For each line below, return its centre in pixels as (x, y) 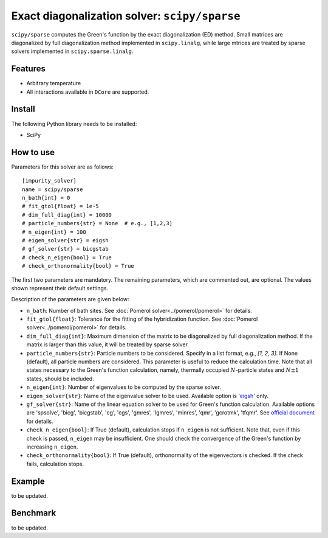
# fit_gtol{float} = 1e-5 (61, 206)
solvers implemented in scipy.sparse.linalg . (72, 51)
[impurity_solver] (50, 181)
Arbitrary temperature (54, 83)
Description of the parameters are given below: (70, 299)
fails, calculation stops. (55, 464)
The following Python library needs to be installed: (74, 124)
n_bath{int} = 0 (46, 198)
